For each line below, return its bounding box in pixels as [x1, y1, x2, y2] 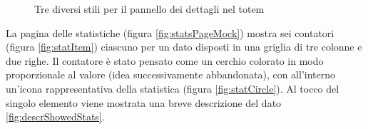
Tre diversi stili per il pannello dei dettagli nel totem [34, 1, 265, 16]
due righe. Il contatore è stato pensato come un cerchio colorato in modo [6, 53, 324, 68]
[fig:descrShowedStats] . [6, 109, 105, 124]
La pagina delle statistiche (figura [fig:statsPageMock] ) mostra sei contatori [6, 25, 334, 40]
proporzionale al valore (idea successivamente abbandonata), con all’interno [6, 67, 336, 82]
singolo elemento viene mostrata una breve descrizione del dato [6, 95, 282, 110]
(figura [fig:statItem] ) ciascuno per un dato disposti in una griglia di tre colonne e [6, 39, 362, 54]
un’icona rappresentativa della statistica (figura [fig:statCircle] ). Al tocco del [6, 81, 339, 96]
